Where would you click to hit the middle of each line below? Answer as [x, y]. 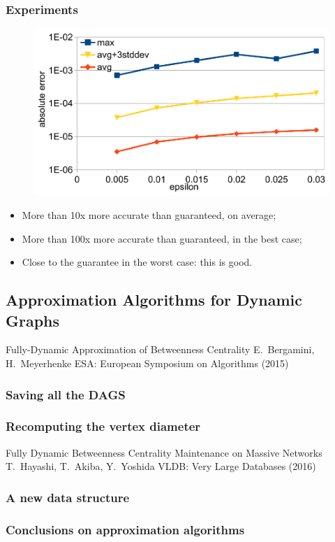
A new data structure [68, 497]
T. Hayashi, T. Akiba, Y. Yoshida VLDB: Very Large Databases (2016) [161, 466]
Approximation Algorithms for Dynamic [154, 300]
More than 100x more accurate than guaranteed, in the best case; [162, 238]
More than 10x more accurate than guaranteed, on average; [149, 215]
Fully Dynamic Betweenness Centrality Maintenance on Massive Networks [164, 452]
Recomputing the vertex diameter [103, 426]
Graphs [33, 320]
